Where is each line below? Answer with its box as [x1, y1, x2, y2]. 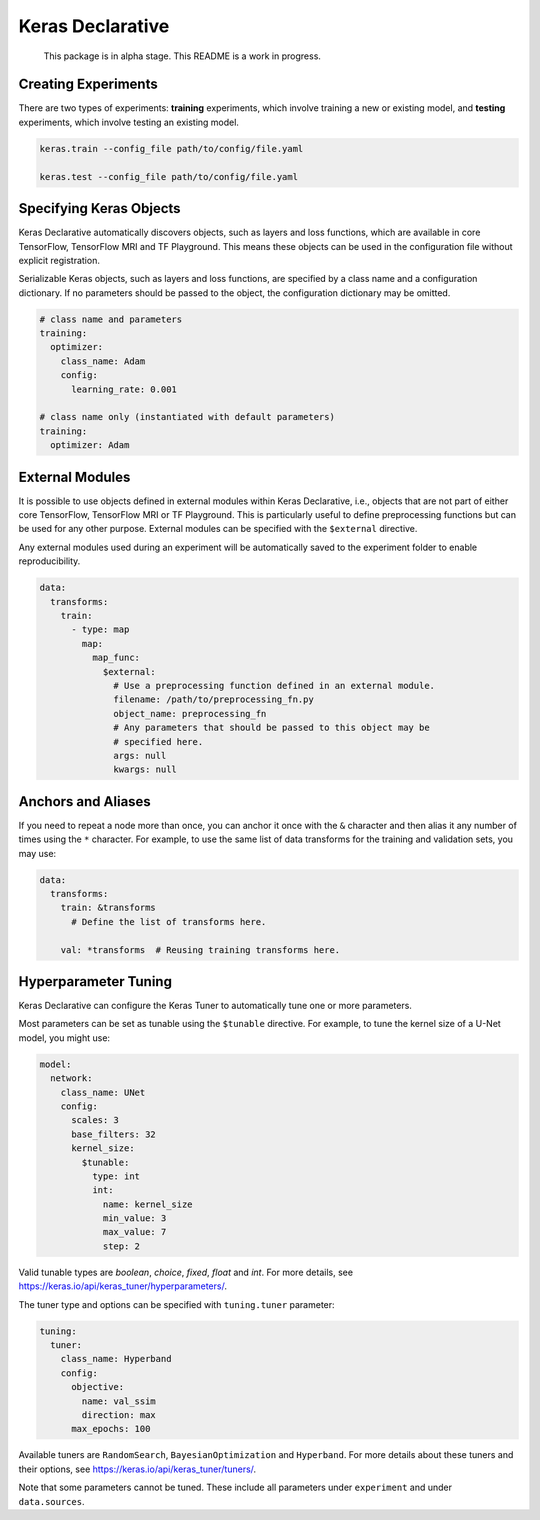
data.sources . [18, 1495, 85, 1507]
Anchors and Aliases [18, 793, 152, 810]
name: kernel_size [102, 1198, 194, 1210]
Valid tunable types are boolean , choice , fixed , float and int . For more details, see [18, 1266, 354, 1278]
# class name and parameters [39, 313, 183, 325]
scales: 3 [71, 1115, 120, 1126]
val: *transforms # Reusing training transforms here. [60, 944, 341, 955]
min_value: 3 [102, 1213, 167, 1224]
